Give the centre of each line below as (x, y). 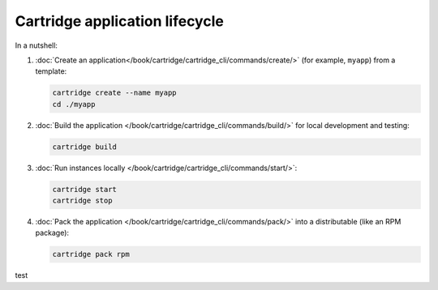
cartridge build (85, 147)
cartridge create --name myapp (115, 93)
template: (51, 71)
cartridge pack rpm (91, 254)
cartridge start (85, 189)
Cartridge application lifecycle (120, 21)
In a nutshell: (36, 45)
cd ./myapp (74, 104)
